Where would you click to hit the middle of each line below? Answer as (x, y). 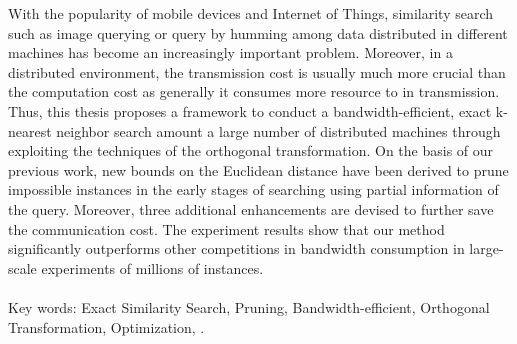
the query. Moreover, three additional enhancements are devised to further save (251, 208)
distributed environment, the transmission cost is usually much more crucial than (257, 71)
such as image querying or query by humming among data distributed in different (258, 32)
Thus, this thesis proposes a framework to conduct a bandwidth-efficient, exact (250, 110)
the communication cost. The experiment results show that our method (226, 228)
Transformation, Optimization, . (106, 326)
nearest (30, 130)
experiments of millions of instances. (152, 267)
